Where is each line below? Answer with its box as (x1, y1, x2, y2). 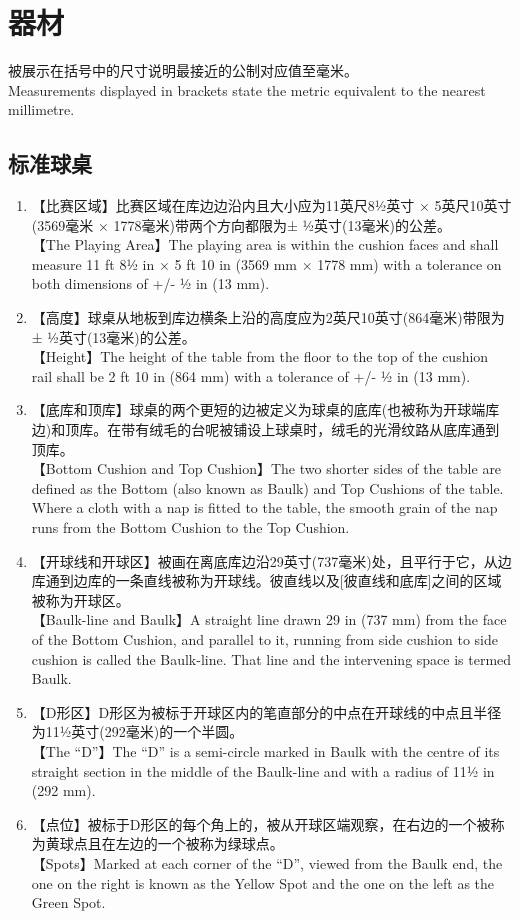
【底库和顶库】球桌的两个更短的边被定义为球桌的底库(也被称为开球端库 (31, 399, 500, 420)
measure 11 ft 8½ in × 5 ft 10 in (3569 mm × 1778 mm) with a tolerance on (31, 253, 502, 274)
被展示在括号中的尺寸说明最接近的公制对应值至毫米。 (8, 60, 358, 81)
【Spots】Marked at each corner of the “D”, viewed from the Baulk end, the (31, 852, 503, 873)
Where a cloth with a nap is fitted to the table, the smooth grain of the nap (31, 497, 498, 518)
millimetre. (8, 99, 75, 120)
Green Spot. (31, 892, 106, 913)
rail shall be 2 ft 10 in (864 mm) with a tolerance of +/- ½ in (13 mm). (31, 365, 471, 386)
